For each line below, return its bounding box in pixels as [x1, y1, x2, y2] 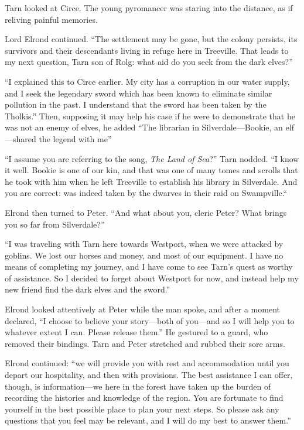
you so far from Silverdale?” [5, 218, 105, 230]
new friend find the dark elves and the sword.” [5, 283, 170, 295]
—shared [5, 132, 36, 145]
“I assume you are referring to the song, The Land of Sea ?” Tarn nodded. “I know [5, 152, 299, 164]
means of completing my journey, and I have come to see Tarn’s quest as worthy [5, 260, 293, 273]
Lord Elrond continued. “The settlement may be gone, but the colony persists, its [5, 33, 298, 45]
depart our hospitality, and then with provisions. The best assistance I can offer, [5, 369, 293, 381]
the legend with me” [39, 132, 112, 145]
